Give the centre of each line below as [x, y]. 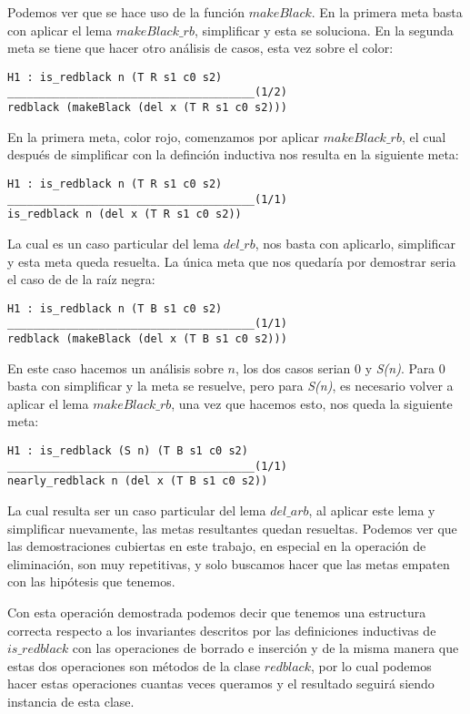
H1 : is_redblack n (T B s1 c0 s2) [115, 308]
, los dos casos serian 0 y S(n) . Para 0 [340, 367]
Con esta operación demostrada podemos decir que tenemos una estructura [217, 612]
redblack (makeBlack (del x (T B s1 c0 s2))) [147, 339]
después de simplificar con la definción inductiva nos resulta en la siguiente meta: [233, 154]
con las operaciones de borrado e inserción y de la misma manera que [265, 648]
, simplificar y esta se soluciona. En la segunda [324, 30]
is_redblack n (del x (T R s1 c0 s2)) [125, 214]
